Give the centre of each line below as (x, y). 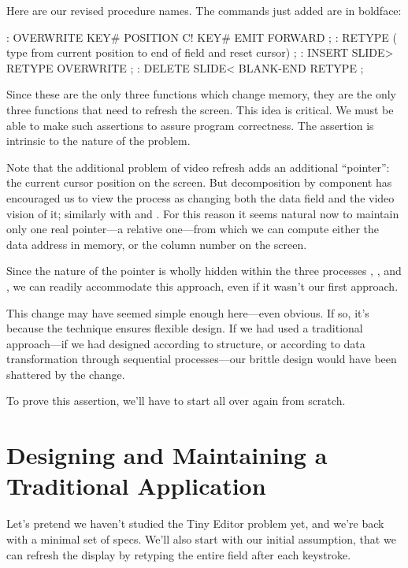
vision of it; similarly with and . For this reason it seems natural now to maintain (203, 213)
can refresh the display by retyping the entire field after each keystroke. (179, 554)
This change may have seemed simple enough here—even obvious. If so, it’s (188, 312)
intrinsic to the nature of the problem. (98, 141)
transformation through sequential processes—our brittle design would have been (202, 359)
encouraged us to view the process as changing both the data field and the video (200, 197)
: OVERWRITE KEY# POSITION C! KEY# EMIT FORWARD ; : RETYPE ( (202, 37)
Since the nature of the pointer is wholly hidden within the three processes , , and (204, 271)
